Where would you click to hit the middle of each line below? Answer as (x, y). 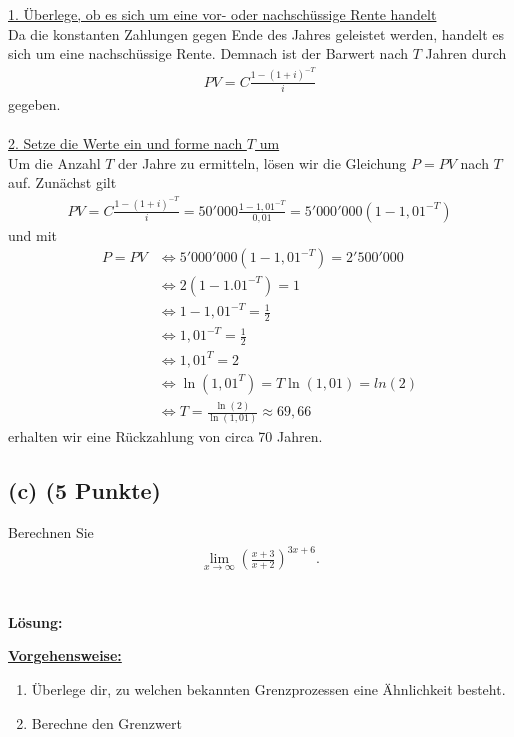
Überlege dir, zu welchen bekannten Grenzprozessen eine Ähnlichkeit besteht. (268, 688)
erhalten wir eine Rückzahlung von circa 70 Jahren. (165, 436)
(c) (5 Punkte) (84, 490)
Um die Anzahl (54, 162)
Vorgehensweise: (65, 655)
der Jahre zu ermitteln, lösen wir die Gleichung (262, 162)
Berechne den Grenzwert (106, 722)
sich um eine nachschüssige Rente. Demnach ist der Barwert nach (208, 53)
